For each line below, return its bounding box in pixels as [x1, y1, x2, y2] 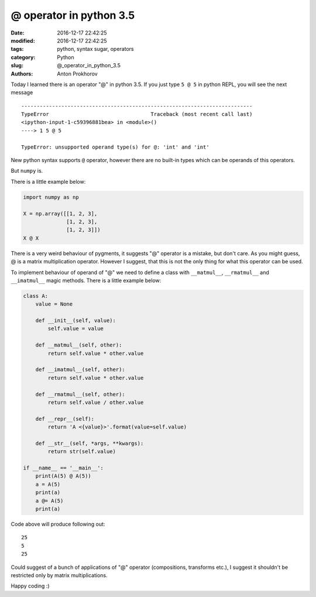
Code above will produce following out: [11, 521, 105, 528]
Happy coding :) [11, 582, 50, 589]
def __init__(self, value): [35, 317, 116, 324]
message [11, 89, 33, 96]
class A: [23, 293, 49, 299]
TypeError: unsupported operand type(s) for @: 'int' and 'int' [21, 143, 210, 150]
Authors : [11, 70, 33, 77]
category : [11, 53, 36, 61]
